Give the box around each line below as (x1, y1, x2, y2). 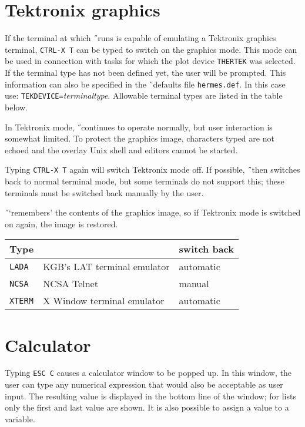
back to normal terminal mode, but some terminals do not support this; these (5, 174, 284, 187)
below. (5, 100, 28, 113)
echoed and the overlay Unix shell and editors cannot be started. (5, 143, 238, 156)
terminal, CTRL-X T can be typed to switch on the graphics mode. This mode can (5, 43, 297, 55)
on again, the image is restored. (5, 217, 118, 230)
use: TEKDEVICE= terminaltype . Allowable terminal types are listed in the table (5, 89, 283, 102)
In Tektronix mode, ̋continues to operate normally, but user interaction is (5, 120, 273, 133)
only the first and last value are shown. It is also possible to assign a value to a (5, 401, 289, 413)
